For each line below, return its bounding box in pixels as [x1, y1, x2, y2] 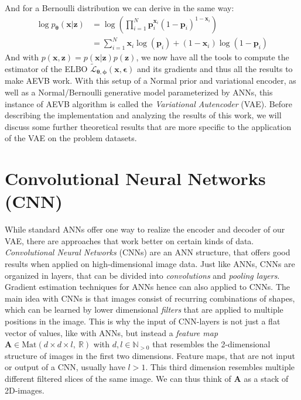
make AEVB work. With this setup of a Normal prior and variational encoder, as [5, 74, 296, 87]
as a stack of [244, 372, 289, 385]
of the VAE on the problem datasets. [5, 132, 137, 144]
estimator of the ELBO [5, 62, 88, 74]
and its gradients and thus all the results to [136, 62, 293, 74]
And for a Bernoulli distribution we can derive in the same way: [5, 2, 234, 13]
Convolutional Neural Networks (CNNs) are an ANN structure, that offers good [5, 246, 290, 258]
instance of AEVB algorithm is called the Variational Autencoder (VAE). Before [5, 97, 292, 110]
